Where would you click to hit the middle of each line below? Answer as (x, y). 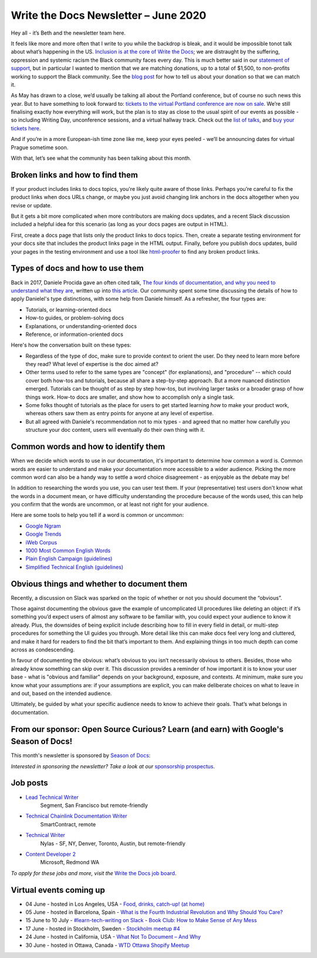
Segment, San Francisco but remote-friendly (94, 805)
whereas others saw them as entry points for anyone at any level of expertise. (120, 414)
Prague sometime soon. (40, 147)
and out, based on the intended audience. (61, 693)
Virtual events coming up (58, 890)
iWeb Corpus (41, 542)
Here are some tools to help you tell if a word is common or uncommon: (97, 515)
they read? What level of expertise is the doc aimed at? (92, 364)
